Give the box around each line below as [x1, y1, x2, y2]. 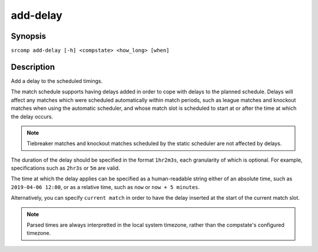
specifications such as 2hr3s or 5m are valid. [11, 164, 120, 172]
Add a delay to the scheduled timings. [11, 77, 103, 85]
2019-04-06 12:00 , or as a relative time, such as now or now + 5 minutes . [11, 183, 200, 190]
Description [11, 62, 55, 72]
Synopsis [11, 31, 47, 41]
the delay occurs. [11, 113, 53, 120]
